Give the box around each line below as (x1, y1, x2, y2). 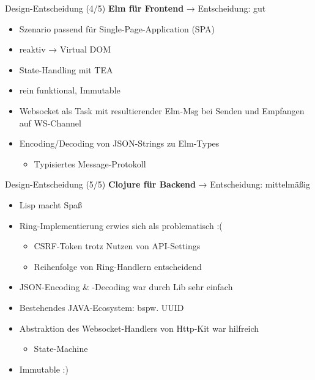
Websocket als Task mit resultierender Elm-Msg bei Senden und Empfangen (19, 104, 305, 117)
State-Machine (34, 342, 88, 355)
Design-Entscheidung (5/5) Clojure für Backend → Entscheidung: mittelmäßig (5, 178, 310, 191)
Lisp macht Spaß (19, 198, 82, 211)
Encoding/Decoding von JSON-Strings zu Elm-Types (19, 137, 220, 150)
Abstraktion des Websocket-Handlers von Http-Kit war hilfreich (19, 321, 259, 334)
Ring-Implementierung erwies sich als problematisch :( (19, 219, 223, 232)
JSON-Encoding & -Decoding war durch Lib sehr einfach (19, 280, 233, 293)
